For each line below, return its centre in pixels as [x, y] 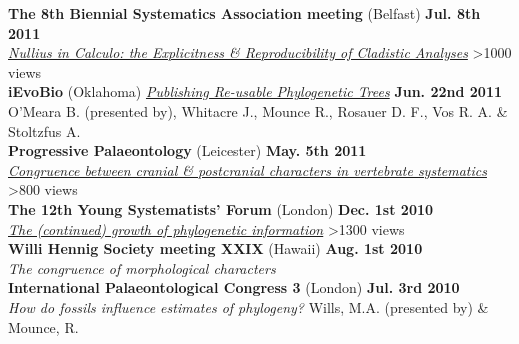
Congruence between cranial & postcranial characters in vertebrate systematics [247, 169]
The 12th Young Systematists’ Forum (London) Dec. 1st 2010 [221, 208]
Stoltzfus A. [44, 130]
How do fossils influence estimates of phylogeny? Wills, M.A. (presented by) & [248, 306]
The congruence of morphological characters [142, 267]
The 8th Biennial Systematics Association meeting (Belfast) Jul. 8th [244, 13]
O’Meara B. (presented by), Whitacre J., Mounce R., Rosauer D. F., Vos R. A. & [258, 110]
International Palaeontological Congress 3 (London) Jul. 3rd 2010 [234, 287]
